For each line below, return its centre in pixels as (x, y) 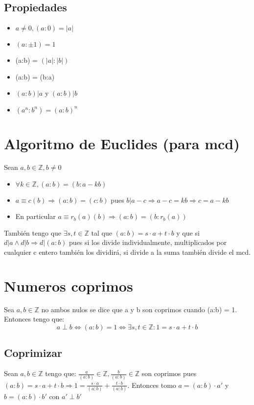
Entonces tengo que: (34, 319)
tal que (102, 232)
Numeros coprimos (69, 285)
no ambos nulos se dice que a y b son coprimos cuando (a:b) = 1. (139, 309)
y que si (188, 232)
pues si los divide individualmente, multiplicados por (148, 242)
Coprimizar (33, 353)
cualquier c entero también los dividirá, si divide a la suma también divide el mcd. (127, 252)
